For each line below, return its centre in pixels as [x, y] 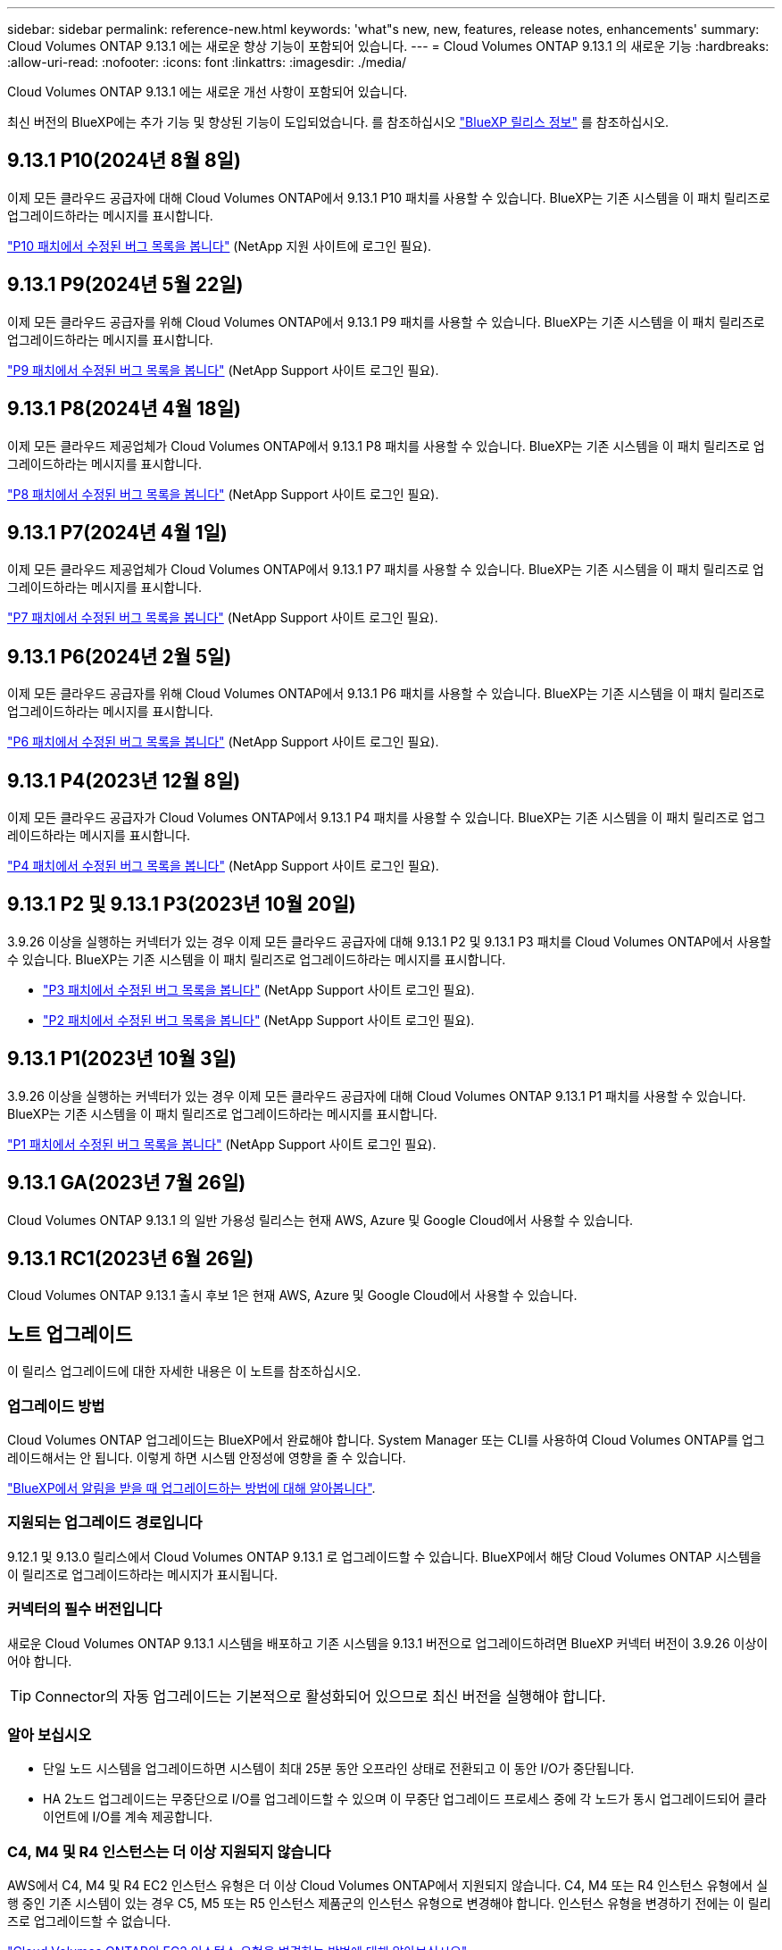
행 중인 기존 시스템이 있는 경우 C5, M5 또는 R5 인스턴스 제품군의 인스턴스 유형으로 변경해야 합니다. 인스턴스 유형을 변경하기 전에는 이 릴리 [389, 1904]
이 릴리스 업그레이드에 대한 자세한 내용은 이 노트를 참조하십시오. [184, 1371]
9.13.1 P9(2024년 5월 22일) [125, 285]
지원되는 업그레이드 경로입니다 [105, 1523]
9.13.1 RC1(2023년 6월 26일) [131, 1259]
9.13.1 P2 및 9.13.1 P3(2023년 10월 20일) [182, 904]
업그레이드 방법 [56, 1406]
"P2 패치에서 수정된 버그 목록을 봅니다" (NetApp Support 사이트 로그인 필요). [259, 1020]
